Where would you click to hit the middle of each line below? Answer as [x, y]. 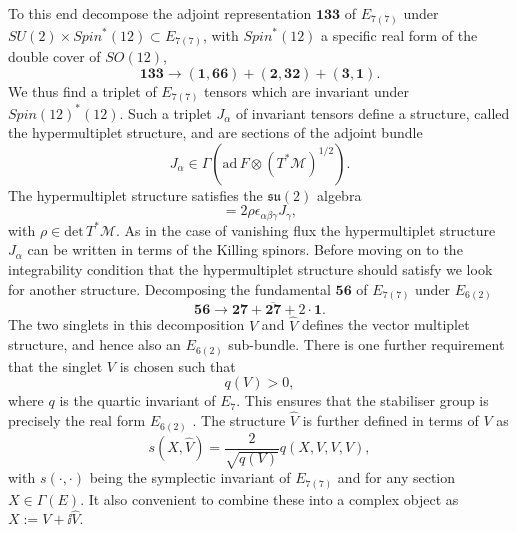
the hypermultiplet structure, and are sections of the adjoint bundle [215, 132]
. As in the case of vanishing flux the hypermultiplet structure [306, 229]
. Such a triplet [165, 112]
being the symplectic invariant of [190, 477]
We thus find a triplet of [82, 90]
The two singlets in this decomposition [126, 324]
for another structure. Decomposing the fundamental [169, 288]
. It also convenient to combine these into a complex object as [269, 498]
